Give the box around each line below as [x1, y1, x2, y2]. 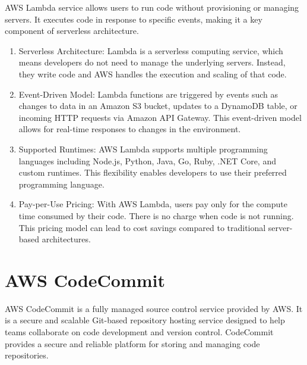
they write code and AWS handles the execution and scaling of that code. [18, 67, 287, 80]
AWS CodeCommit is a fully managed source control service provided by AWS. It [5, 302, 303, 314]
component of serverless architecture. [5, 24, 139, 37]
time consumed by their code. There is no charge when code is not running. [18, 209, 294, 222]
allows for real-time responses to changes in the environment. [18, 123, 241, 135]
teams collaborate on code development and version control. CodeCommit [5, 326, 274, 338]
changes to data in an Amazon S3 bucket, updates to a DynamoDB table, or [18, 99, 297, 112]
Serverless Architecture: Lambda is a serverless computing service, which [18, 44, 283, 57]
